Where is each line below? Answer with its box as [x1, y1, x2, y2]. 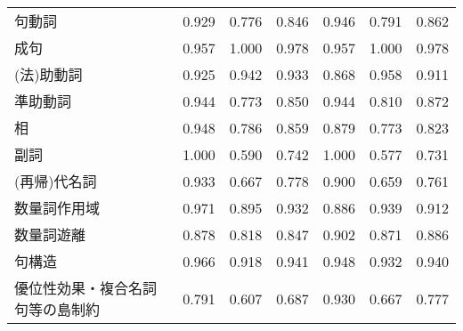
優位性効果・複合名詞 [14, 278, 158, 298]
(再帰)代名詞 [14, 171, 97, 191]
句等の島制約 [14, 299, 101, 319]
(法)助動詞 [14, 64, 83, 85]
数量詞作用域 [14, 198, 101, 218]
